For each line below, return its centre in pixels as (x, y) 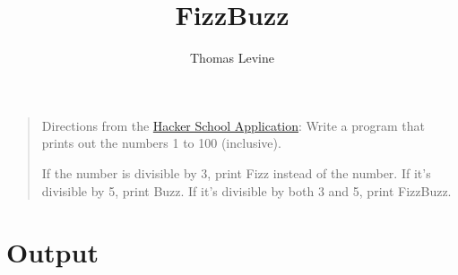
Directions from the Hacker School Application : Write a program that (233, 125)
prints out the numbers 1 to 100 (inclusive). (161, 143)
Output (52, 252)
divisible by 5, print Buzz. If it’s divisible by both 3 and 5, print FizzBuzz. (246, 190)
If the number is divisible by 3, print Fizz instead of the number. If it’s (236, 172)
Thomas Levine (232, 58)
